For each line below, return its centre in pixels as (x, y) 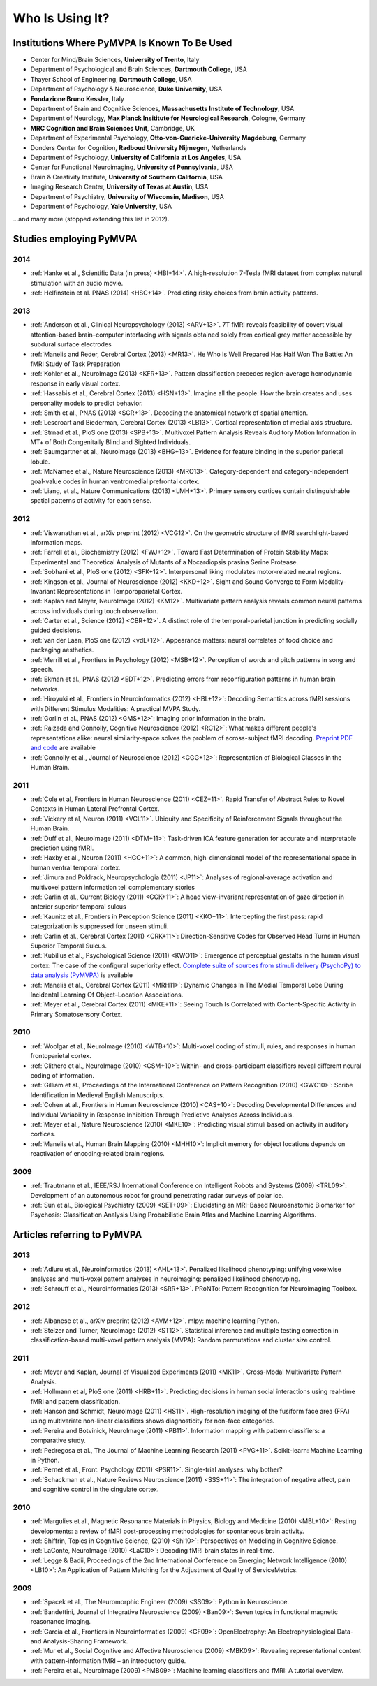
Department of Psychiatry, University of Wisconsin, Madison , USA (127, 196)
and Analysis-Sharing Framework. (79, 1641)
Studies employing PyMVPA (75, 239)
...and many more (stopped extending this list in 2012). (91, 219)
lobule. (40, 462)
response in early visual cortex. (75, 383)
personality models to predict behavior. (87, 403)
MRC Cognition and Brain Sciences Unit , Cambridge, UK (113, 128)
